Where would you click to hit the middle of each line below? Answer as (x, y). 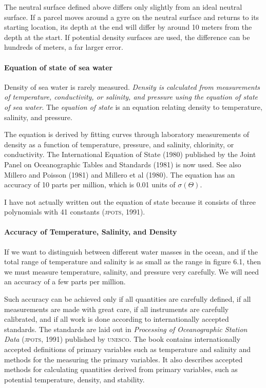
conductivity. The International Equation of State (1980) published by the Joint (130, 154)
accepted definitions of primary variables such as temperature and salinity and (128, 349)
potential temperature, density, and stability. (74, 379)
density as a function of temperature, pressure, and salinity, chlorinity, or (119, 144)
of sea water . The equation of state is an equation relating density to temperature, (133, 106)
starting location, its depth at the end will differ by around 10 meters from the (128, 27)
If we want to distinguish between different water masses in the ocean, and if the (131, 251)
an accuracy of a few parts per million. (65, 282)
